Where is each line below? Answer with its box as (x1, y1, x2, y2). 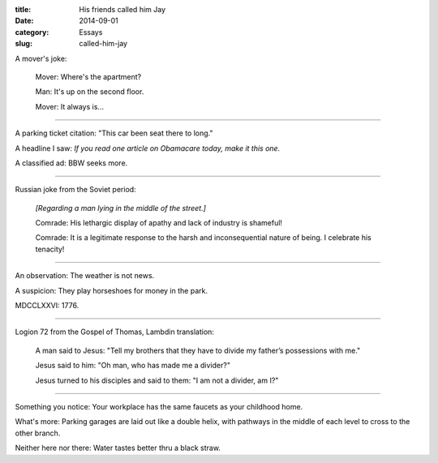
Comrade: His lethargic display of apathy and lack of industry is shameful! (35, 218, 283, 228)
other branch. (15, 428, 61, 438)
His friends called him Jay (79, 5, 166, 14)
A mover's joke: (15, 54, 67, 63)
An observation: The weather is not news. (15, 271, 155, 281)
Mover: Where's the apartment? (35, 71, 142, 81)
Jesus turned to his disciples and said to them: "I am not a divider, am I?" (35, 375, 279, 385)
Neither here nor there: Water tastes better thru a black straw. (15, 443, 221, 453)
